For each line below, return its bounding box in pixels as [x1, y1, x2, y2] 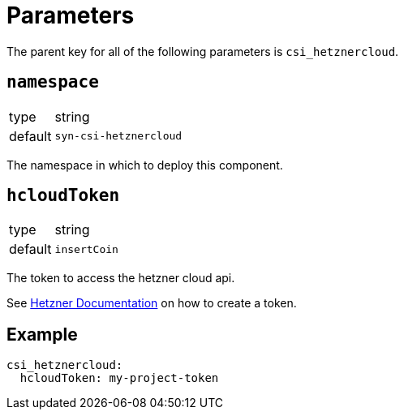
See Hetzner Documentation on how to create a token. [6, 296, 297, 311]
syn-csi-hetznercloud [54, 130, 183, 143]
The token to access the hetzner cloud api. [6, 271, 235, 285]
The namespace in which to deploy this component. [6, 157, 283, 172]
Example [6, 324, 78, 345]
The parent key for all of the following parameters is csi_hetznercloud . [6, 44, 399, 58]
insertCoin [54, 242, 118, 255]
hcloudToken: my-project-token [19, 371, 219, 385]
